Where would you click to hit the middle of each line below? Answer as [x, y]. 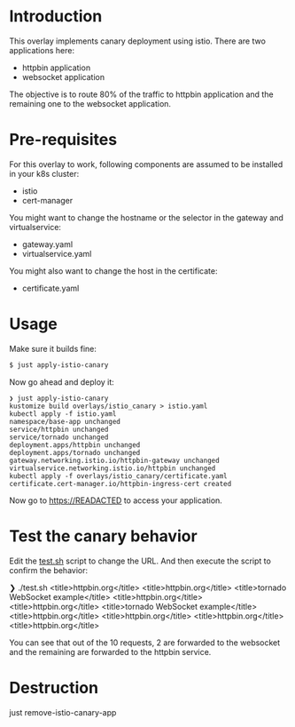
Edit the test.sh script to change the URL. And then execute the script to [140, 561]
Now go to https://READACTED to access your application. [116, 500]
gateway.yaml [47, 244]
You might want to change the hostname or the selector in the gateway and [146, 217]
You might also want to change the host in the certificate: [113, 271]
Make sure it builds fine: [53, 348]
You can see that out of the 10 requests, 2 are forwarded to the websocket [145, 643]
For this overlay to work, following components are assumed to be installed [146, 164]
